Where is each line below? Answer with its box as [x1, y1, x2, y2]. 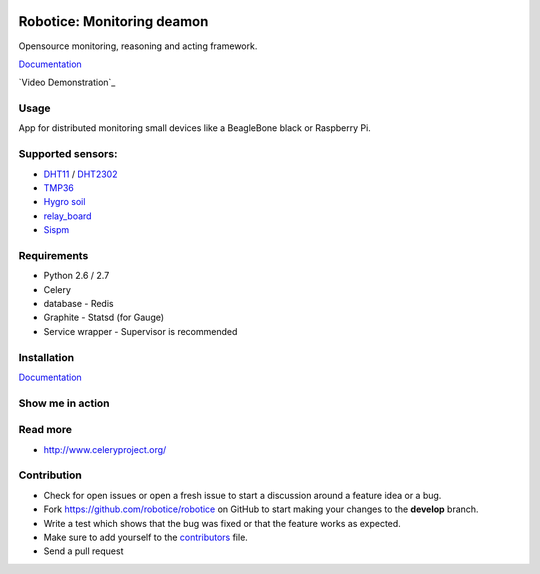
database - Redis [43, 298, 114, 310]
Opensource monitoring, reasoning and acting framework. [18, 40, 258, 52]
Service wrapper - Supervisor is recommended [43, 325, 238, 337]
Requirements [18, 248, 89, 262]
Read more [18, 423, 73, 437]
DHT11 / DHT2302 [43, 168, 118, 180]
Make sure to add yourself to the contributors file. [43, 531, 249, 543]
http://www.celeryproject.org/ [43, 443, 167, 455]
